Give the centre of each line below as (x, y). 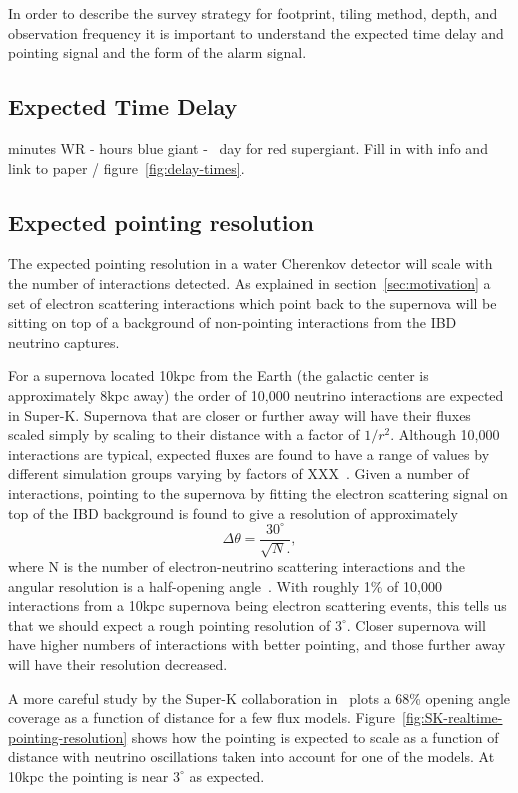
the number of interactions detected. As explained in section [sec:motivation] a (249, 282)
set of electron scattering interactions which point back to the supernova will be (252, 302)
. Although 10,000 (445, 434)
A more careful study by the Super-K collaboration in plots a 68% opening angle (259, 697)
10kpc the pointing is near (88, 775)
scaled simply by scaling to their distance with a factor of (184, 434)
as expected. (227, 775)
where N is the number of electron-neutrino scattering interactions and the (237, 566)
